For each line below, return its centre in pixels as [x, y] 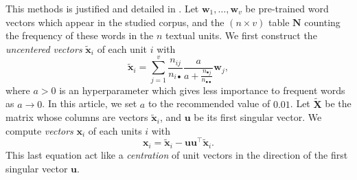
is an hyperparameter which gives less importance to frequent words [202, 90]
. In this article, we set [90, 103]
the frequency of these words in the [80, 35]
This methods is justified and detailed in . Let [102, 8]
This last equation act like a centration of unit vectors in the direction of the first [177, 154]
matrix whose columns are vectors [77, 117]
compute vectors [39, 130]
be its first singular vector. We [258, 117]
